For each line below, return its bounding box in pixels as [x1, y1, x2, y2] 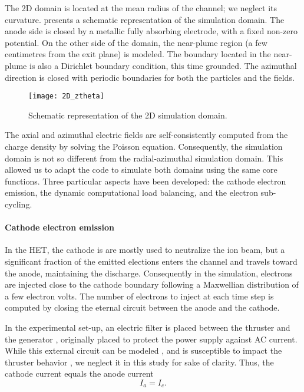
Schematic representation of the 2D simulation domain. [28, 108, 227, 121]
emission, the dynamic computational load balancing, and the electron [5, 186, 258, 199]
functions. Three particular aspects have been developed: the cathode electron [5, 174, 286, 187]
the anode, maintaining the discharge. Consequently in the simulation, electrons [5, 266, 293, 279]
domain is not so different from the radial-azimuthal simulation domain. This [5, 151, 283, 164]
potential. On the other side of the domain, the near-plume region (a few [5, 36, 267, 48]
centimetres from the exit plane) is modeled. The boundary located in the [5, 48, 271, 60]
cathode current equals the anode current [5, 367, 154, 380]
